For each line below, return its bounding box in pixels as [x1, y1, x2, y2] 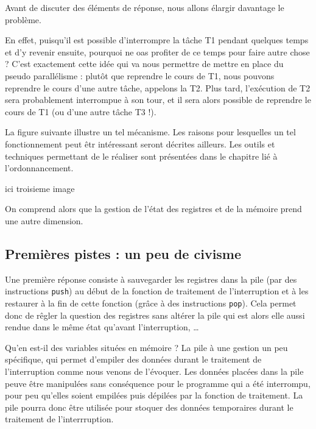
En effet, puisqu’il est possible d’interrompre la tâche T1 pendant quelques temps [5, 34, 309, 46]
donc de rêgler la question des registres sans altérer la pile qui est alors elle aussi [5, 308, 305, 321]
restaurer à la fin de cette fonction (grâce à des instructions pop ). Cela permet [5, 296, 297, 309]
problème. [5, 13, 41, 26]
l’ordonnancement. [5, 161, 74, 174]
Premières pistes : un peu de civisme [5, 244, 242, 263]
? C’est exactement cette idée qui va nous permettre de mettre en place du [5, 57, 284, 70]
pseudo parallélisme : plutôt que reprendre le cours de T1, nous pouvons [5, 69, 275, 82]
